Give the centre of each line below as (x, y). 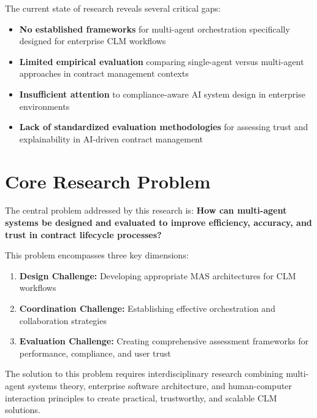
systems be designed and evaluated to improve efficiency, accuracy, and (158, 223)
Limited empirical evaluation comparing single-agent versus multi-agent (162, 61)
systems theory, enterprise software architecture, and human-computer (160, 385)
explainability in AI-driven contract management (111, 138)
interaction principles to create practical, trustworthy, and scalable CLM (141, 397)
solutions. (23, 410)
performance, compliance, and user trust (95, 353)
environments (44, 106)
